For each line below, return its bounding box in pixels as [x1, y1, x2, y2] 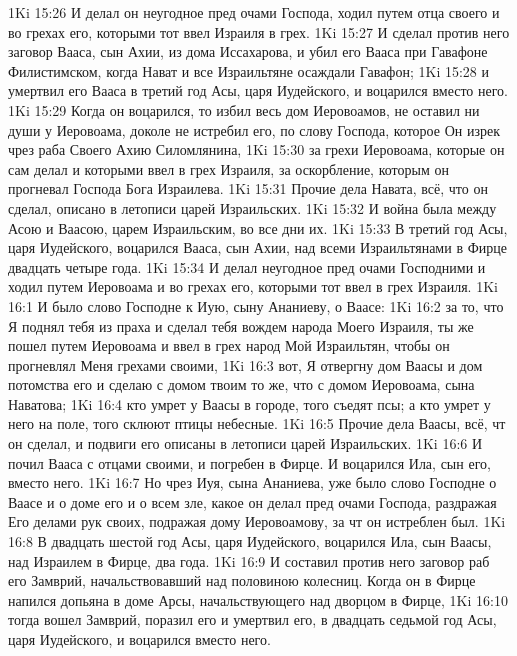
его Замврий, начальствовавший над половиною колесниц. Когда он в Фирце [8, 570, 476, 591]
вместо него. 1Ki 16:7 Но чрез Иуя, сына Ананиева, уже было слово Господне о [8, 472, 497, 493]
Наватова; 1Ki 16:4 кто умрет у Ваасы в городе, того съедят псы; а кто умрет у [8, 393, 491, 414]
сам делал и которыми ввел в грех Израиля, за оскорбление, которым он [8, 158, 449, 179]
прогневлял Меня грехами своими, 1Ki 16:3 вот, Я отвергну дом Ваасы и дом [8, 354, 483, 375]
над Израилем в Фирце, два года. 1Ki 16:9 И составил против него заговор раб [8, 550, 490, 571]
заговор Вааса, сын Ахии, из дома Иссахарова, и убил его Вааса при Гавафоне [8, 41, 488, 62]
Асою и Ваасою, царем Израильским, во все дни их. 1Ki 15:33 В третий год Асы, [8, 217, 508, 238]
